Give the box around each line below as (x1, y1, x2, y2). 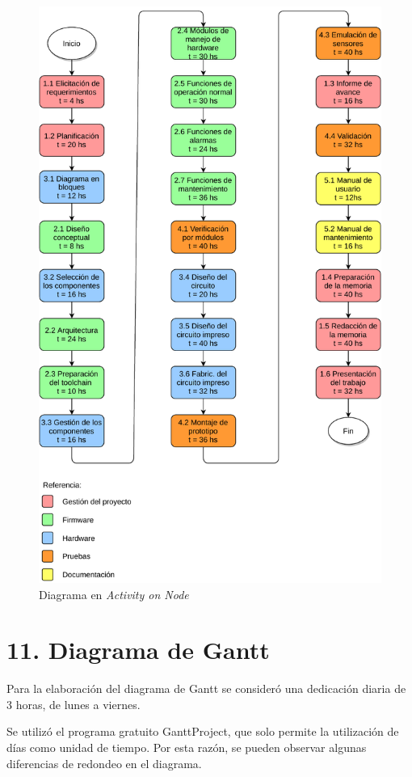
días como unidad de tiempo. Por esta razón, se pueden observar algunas (6, 739, 367, 756)
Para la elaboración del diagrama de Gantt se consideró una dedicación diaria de (6, 680, 406, 697)
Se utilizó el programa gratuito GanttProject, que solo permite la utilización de (6, 723, 399, 740)
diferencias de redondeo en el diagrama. (6, 754, 202, 771)
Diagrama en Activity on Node (39, 585, 189, 602)
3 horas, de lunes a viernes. (6, 695, 141, 712)
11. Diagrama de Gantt (6, 633, 270, 666)
